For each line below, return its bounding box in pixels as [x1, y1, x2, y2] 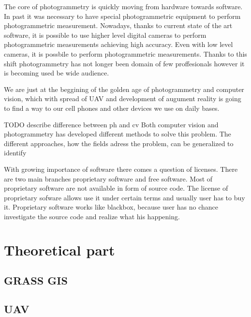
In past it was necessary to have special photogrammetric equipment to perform [4, 11, 241, 21]
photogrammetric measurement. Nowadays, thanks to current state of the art [4, 20, 233, 30]
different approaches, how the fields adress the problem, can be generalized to [4, 138, 234, 148]
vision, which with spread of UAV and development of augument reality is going [4, 93, 241, 104]
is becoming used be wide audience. [4, 68, 109, 78]
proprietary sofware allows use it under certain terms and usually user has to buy [4, 192, 245, 202]
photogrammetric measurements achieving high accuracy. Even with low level [4, 39, 233, 49]
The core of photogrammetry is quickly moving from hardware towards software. [4, 1, 243, 11]
